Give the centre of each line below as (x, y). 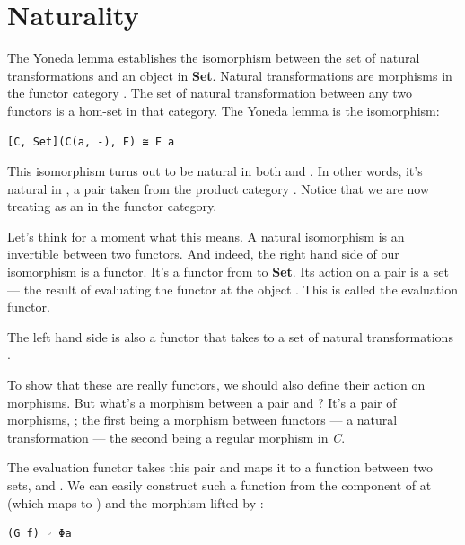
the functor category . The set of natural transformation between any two (210, 93)
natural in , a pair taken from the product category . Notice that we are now (219, 188)
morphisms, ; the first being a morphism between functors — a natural (202, 420)
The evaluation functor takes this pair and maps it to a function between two (220, 467)
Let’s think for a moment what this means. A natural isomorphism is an (206, 236)
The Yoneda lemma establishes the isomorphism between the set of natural (214, 58)
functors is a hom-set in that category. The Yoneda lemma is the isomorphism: (224, 110)
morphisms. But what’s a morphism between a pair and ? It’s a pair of (202, 402)
